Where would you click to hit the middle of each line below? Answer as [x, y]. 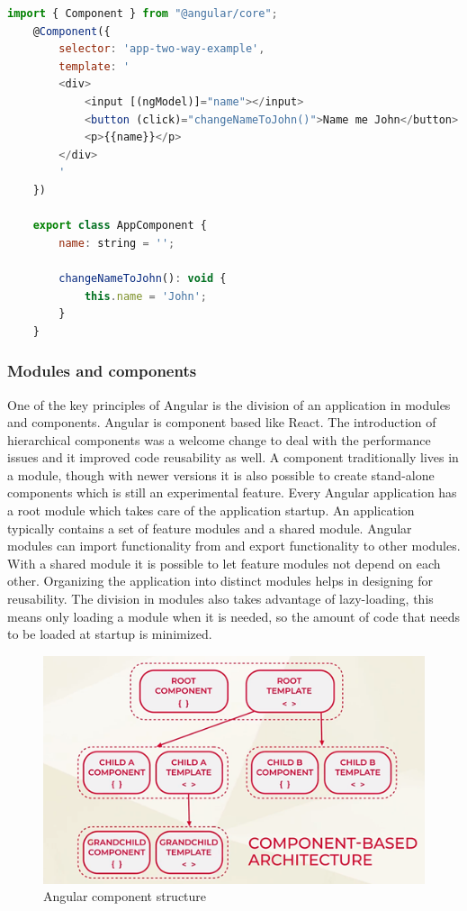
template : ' [94, 66]
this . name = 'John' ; [145, 296]
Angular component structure [125, 896]
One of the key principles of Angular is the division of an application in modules [229, 404]
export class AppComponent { [120, 226]
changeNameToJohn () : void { [143, 278]
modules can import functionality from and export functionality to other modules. [234, 546]
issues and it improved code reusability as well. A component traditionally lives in [233, 457]
